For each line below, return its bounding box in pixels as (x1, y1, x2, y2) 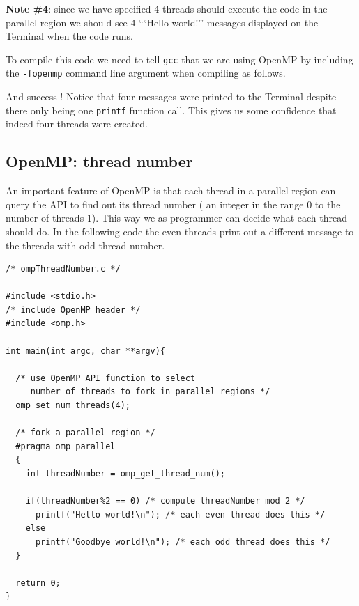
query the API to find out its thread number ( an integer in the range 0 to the (6, 196, 341, 211)
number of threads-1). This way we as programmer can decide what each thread (6, 210, 348, 225)
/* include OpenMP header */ (6, 304, 141, 315)
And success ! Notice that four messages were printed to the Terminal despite (6, 89, 337, 104)
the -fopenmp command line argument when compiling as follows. (6, 65, 286, 80)
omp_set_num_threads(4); (15, 401, 130, 411)
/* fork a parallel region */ (15, 428, 155, 438)
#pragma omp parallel (15, 441, 116, 451)
